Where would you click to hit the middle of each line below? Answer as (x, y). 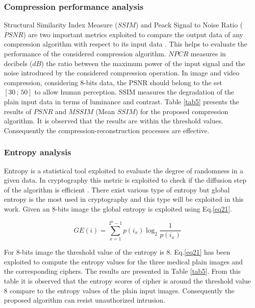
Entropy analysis (38, 152)
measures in (208, 53)
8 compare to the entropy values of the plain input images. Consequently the (119, 290)
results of (18, 111)
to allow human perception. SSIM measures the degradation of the (134, 92)
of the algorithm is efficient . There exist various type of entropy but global (117, 189)
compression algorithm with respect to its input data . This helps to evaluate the (126, 44)
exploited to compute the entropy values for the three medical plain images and (124, 261)
